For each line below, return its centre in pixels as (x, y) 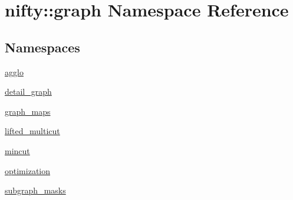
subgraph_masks (35, 190)
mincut (17, 150)
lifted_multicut (32, 131)
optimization (28, 170)
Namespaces (42, 47)
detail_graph (28, 91)
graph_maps (28, 111)
